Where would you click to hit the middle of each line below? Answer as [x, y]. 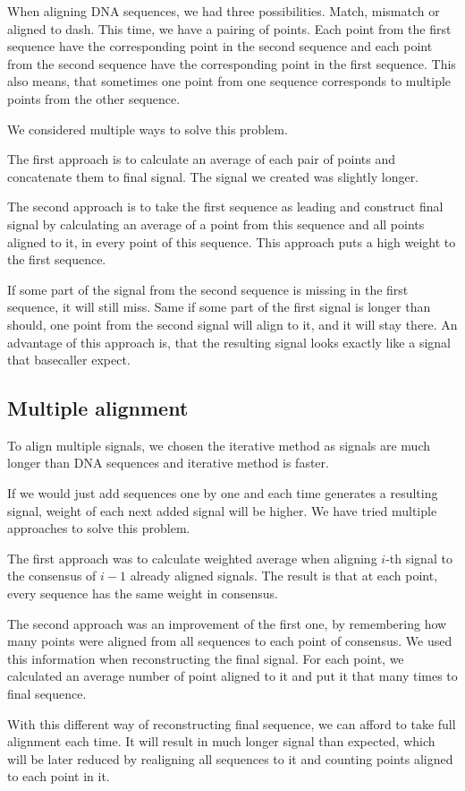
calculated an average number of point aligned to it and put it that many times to [232, 676]
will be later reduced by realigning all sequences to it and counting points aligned [230, 758]
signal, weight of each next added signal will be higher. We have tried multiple [222, 510]
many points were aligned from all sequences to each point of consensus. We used [230, 641]
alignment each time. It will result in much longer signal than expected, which [221, 741]
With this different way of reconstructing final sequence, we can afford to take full [232, 723]
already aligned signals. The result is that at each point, [284, 576]
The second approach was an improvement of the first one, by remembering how [227, 623]
